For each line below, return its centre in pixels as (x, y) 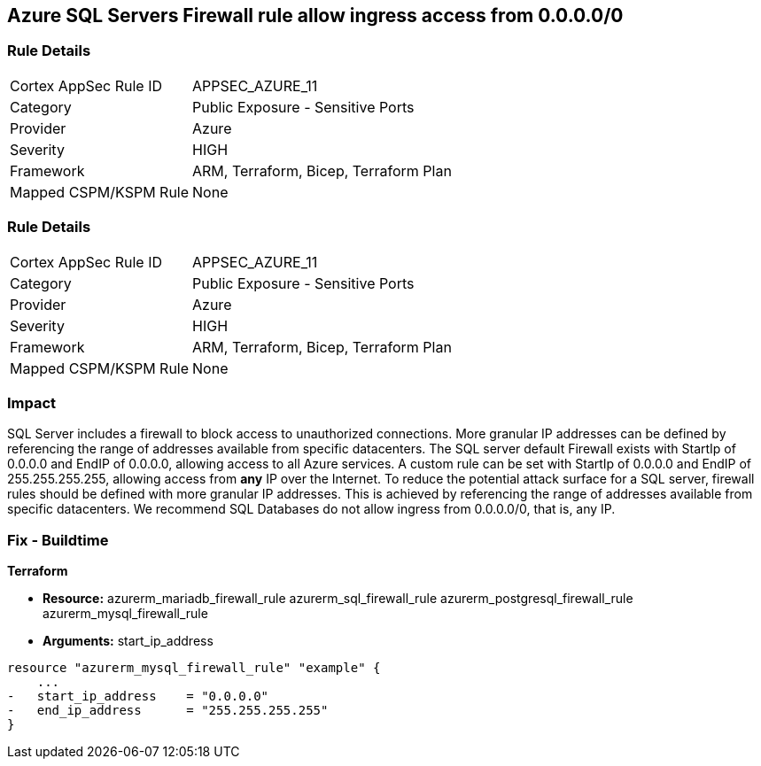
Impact (32, 402)
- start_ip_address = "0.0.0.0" (138, 696)
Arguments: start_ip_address (128, 641)
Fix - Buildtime (58, 540)
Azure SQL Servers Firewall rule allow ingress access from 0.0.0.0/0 (315, 15)
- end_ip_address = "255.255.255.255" (168, 711)
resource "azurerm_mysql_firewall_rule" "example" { (194, 668)
